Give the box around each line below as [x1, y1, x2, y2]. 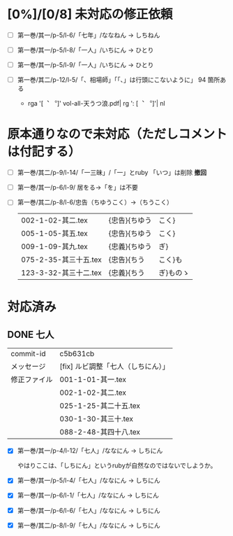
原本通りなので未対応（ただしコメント [7, 127, 228, 142]
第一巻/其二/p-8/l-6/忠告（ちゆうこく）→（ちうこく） [17, 198, 173, 206]
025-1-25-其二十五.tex [59, 401, 141, 411]
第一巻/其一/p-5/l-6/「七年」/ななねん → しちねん [17, 31, 160, 39]
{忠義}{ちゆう [108, 242, 152, 252]
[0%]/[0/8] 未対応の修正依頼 [7, 6, 173, 22]
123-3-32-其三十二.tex [20, 268, 103, 278]
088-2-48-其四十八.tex [59, 428, 141, 437]
